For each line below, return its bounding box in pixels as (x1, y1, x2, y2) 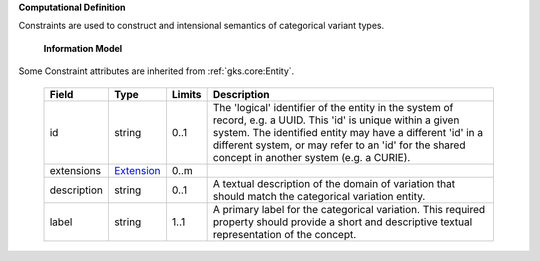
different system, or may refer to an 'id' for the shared (212, 138, 466, 152)
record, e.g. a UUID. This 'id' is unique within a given (212, 113, 460, 127)
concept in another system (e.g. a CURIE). (212, 150, 411, 164)
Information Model (43, 42, 123, 54)
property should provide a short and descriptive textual (212, 215, 473, 229)
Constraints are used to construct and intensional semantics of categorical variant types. (18, 20, 385, 32)
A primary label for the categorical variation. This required (212, 202, 486, 216)
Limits (171, 87, 202, 101)
